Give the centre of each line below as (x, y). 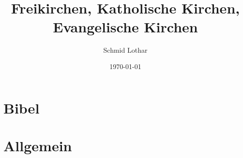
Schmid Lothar (125, 50)
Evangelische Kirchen (125, 27)
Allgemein (38, 145)
